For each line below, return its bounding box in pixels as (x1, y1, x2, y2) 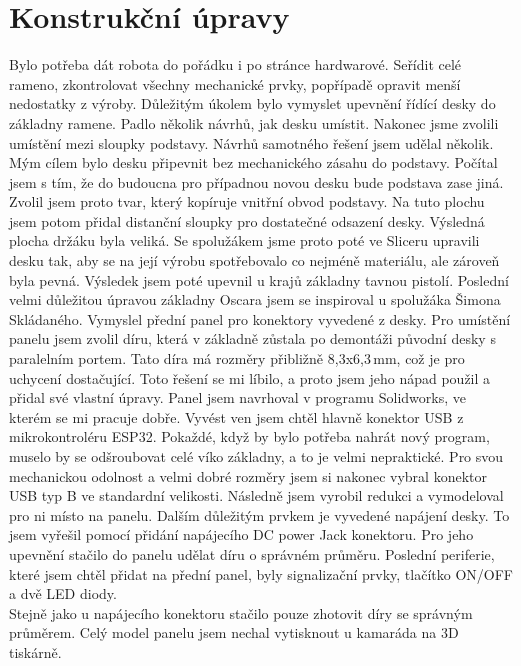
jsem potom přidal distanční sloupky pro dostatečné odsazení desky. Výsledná (9, 210, 485, 231)
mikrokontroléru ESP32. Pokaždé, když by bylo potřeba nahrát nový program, (9, 426, 490, 447)
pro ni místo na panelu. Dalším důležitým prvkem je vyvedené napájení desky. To (9, 504, 510, 525)
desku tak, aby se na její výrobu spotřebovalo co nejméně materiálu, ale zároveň (9, 250, 500, 271)
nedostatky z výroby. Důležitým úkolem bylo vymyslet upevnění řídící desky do (9, 93, 496, 114)
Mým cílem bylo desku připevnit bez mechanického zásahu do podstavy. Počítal (9, 152, 498, 173)
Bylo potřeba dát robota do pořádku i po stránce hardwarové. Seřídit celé (9, 54, 462, 75)
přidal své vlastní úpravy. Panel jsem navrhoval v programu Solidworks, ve (9, 387, 466, 408)
